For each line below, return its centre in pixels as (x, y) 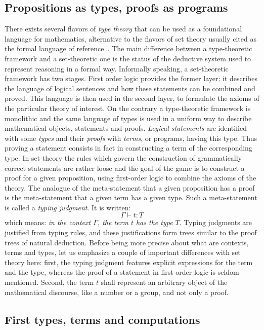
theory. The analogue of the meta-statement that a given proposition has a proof (130, 187)
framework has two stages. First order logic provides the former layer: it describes (131, 78)
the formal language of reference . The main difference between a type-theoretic (128, 48)
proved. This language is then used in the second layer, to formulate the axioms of (132, 98)
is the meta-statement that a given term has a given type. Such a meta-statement (131, 197)
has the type (154, 222)
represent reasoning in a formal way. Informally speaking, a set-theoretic (117, 68)
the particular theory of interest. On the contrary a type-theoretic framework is (128, 108)
